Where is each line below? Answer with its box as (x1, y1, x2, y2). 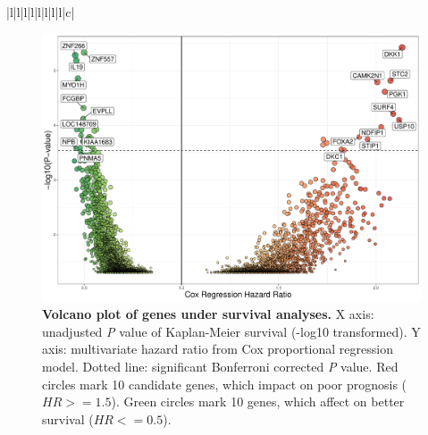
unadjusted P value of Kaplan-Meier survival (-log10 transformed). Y (42, 322, 421, 340)
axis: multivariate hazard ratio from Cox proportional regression (42, 339, 393, 358)
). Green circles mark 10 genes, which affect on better (111, 392, 405, 411)
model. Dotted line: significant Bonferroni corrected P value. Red (42, 357, 399, 376)
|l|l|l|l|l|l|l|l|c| (6, 3, 75, 21)
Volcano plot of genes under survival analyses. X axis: (42, 305, 374, 323)
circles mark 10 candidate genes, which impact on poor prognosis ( (42, 374, 407, 393)
